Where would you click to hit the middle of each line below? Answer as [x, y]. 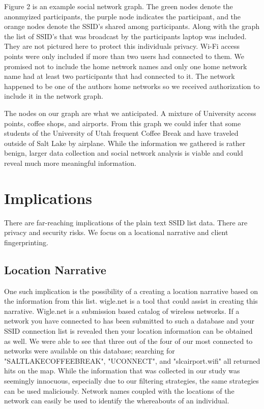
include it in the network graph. [54, 96]
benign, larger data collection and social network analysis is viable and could [124, 153]
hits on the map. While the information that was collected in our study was [122, 371]
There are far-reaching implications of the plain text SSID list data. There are [126, 222]
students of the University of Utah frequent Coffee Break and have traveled [121, 133]
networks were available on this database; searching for [90, 351]
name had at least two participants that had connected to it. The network [120, 76]
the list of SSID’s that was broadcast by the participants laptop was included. [125, 36]
